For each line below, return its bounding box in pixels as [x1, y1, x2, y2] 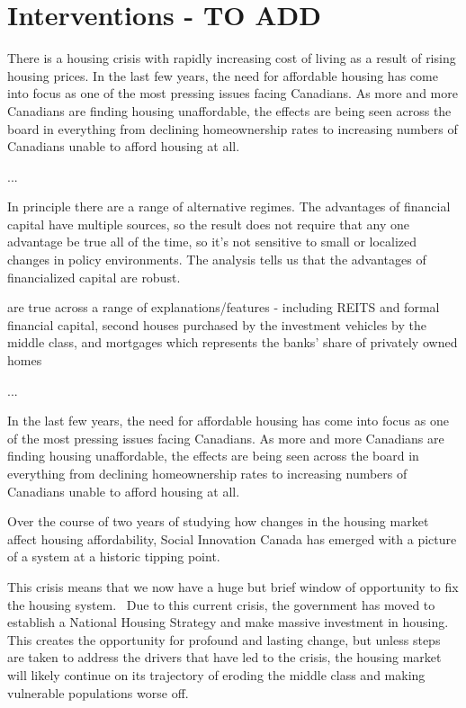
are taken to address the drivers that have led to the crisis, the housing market [7, 648, 442, 667]
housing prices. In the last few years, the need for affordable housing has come [7, 66, 438, 85]
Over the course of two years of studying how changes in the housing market [7, 512, 429, 531]
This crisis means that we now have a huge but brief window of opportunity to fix [7, 577, 459, 596]
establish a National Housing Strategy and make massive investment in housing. [7, 613, 449, 632]
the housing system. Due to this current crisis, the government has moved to [7, 595, 435, 614]
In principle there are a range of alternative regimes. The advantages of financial [7, 197, 451, 216]
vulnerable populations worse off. [7, 683, 189, 702]
